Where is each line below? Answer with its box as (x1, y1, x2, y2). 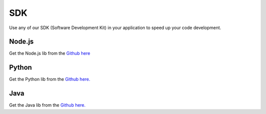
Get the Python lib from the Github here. (9, 76, 91, 82)
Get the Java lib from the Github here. (9, 102, 86, 108)
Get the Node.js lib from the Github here (9, 50, 91, 56)
